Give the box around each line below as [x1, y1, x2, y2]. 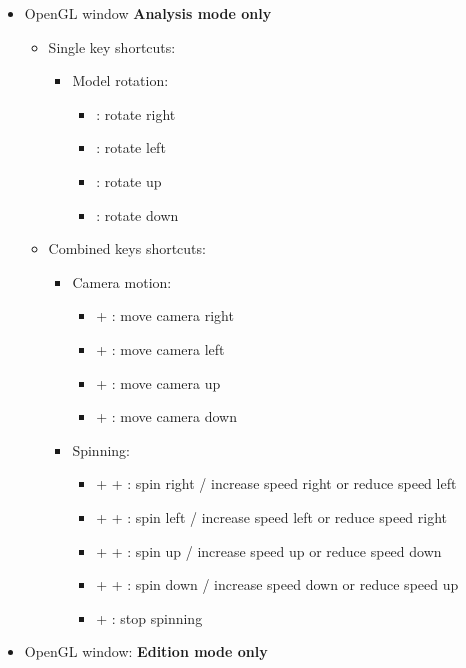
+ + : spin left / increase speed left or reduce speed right [96, 506, 448, 527]
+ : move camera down [96, 406, 237, 427]
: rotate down [96, 204, 179, 225]
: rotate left [96, 137, 166, 158]
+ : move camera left [96, 338, 225, 359]
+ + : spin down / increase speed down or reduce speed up [96, 574, 459, 595]
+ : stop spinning [96, 607, 203, 628]
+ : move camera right [96, 305, 234, 326]
